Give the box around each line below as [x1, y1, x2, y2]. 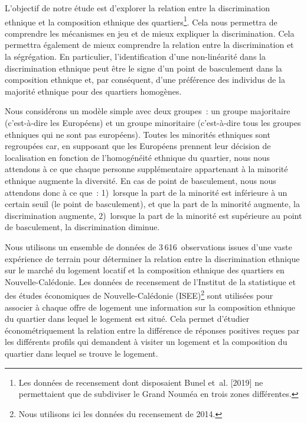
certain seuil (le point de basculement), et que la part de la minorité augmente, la [5, 198, 300, 210]
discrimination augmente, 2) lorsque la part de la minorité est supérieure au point [5, 209, 302, 221]
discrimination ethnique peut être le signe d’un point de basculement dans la [5, 62, 282, 74]
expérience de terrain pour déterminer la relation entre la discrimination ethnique [5, 252, 300, 264]
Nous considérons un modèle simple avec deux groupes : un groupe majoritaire [5, 105, 290, 117]
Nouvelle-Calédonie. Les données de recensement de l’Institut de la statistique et [5, 275, 296, 288]
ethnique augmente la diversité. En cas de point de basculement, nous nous [5, 174, 276, 186]
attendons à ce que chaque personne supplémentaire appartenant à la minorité [5, 163, 288, 175]
